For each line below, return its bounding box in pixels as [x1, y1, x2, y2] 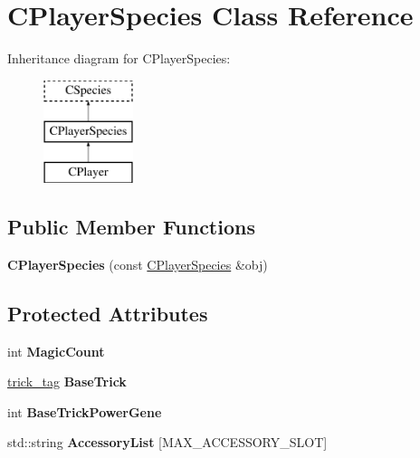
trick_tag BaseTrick [7, 372, 127, 391]
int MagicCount [7, 341, 105, 360]
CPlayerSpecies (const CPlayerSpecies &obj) [7, 254, 268, 273]
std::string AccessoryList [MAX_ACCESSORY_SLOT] [7, 433, 328, 452]
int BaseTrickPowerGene [7, 402, 162, 421]
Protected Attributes [7, 299, 208, 327]
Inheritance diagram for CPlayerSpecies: [7, 49, 231, 68]
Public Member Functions [7, 213, 255, 241]
